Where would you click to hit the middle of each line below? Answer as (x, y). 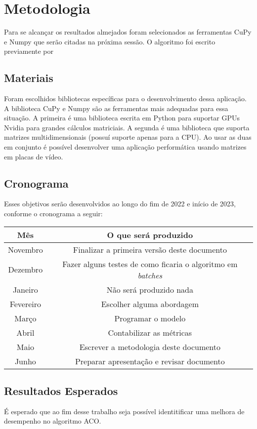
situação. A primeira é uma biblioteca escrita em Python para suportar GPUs (122, 118)
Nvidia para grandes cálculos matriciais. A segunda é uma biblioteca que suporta (127, 127)
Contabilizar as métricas (150, 332)
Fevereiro (25, 304)
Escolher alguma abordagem (150, 304)
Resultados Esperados (61, 391)
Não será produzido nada (150, 289)
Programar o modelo (150, 318)
